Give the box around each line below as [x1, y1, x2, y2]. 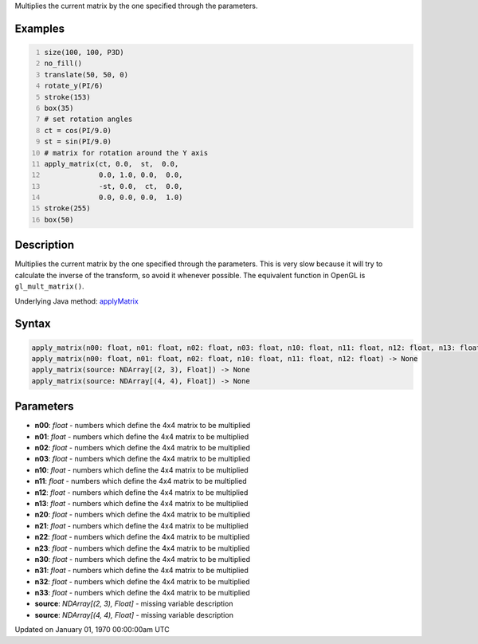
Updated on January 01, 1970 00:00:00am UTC [14, 625, 170, 634]
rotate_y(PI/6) [44, 81, 104, 91]
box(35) [44, 104, 74, 112]
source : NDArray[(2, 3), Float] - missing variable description [34, 599, 233, 609]
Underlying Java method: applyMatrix [14, 296, 139, 306]
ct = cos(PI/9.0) [44, 126, 112, 135]
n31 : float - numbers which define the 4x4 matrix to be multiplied [34, 566, 249, 575]
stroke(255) [44, 204, 91, 213]
